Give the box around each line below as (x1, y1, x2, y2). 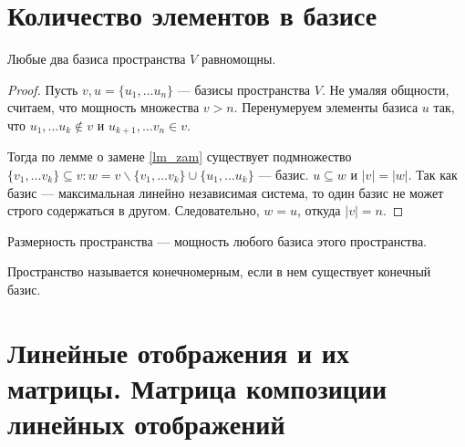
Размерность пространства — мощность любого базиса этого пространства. (7, 231, 427, 250)
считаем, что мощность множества (7, 98, 200, 117)
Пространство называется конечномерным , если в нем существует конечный (7, 262, 431, 281)
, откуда (297, 201, 341, 220)
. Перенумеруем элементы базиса (233, 98, 418, 117)
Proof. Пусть (7, 79, 78, 99)
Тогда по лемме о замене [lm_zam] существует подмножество (7, 147, 352, 166)
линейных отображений (7, 405, 285, 442)
